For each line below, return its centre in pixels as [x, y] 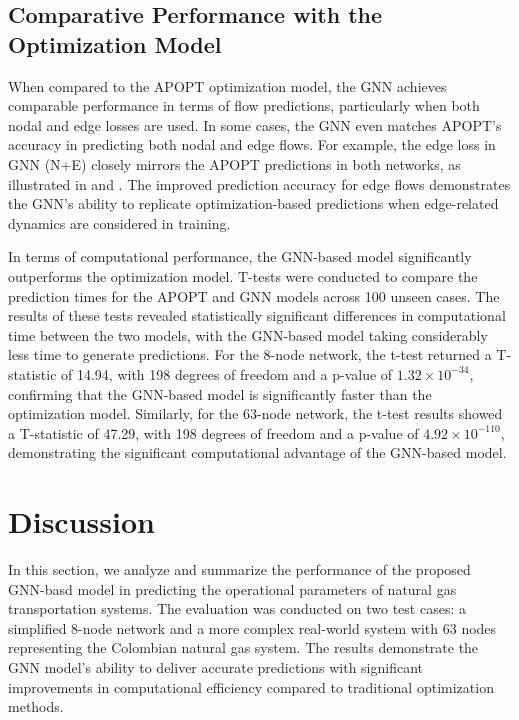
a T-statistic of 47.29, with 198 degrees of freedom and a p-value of [213, 432]
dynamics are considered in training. [119, 222]
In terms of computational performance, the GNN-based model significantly [240, 256]
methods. [36, 706]
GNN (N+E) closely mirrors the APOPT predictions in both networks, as [234, 163]
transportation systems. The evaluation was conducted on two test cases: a [237, 608]
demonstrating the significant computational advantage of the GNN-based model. [257, 452]
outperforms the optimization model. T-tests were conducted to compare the [243, 275]
